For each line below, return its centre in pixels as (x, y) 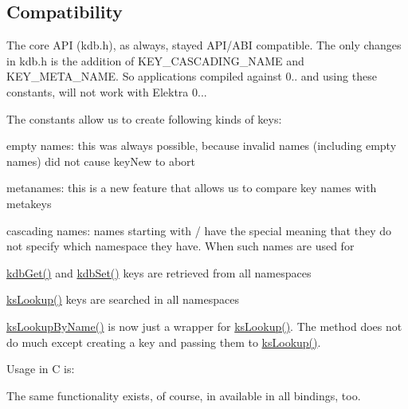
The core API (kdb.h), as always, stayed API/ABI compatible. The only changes (204, 45)
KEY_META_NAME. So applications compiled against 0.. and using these (192, 76)
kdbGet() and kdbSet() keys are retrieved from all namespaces (159, 272)
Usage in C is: (41, 369)
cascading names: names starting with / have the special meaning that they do (199, 230)
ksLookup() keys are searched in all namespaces (123, 299)
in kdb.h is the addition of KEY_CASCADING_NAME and (155, 60)
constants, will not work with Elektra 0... (107, 91)
